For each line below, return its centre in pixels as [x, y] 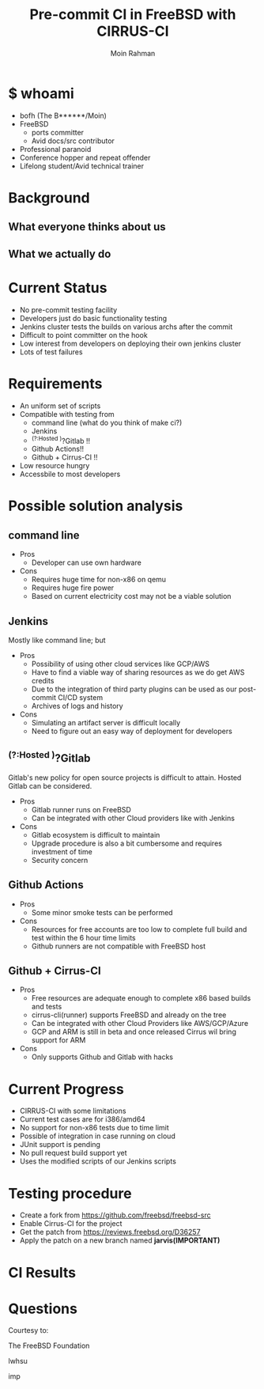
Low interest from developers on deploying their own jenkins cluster [130, 343]
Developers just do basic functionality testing [93, 318]
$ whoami [41, 93]
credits [43, 681]
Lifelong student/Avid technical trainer [82, 166]
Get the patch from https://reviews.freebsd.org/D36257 [110, 1232]
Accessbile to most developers [70, 474]
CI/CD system [81, 697]
